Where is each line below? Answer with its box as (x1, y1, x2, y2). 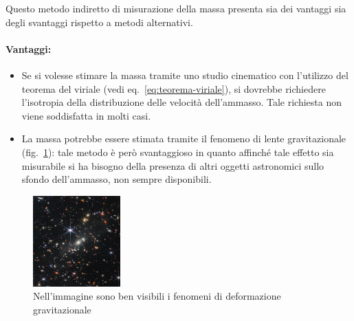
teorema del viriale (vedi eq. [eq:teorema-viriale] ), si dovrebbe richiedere (21, 81, 326, 96)
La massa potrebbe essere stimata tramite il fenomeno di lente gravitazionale (21, 131, 346, 146)
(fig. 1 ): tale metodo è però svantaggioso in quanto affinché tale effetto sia (21, 144, 334, 159)
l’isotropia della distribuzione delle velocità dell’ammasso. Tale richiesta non (21, 95, 342, 109)
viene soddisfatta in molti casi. (21, 108, 151, 122)
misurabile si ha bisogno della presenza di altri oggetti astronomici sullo (21, 158, 324, 173)
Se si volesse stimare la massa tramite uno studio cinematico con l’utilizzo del (21, 67, 349, 82)
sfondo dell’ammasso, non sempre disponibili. (21, 172, 212, 186)
